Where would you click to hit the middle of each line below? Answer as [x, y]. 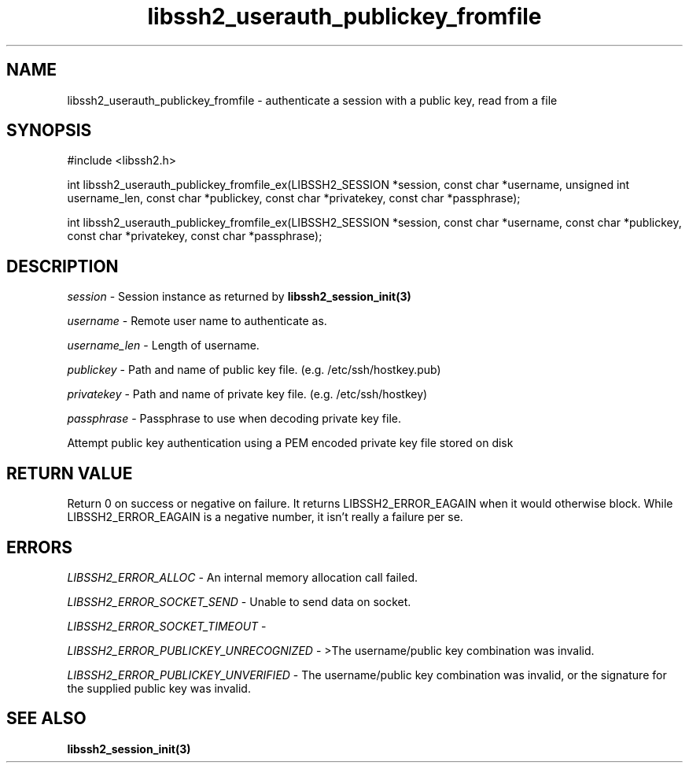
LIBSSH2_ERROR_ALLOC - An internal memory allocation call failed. [243, 577]
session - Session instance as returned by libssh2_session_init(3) [239, 297]
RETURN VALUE [70, 473]
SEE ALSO [46, 719]
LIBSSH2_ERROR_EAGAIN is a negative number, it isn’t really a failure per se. [265, 517]
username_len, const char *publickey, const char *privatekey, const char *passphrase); [294, 198]
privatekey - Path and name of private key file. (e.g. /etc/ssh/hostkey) [247, 394]
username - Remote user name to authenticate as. [197, 321]
